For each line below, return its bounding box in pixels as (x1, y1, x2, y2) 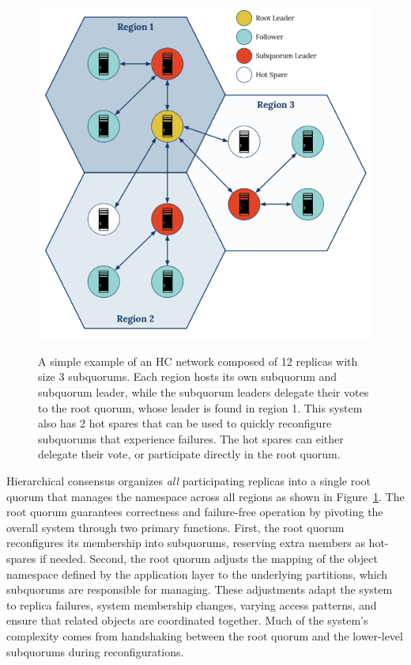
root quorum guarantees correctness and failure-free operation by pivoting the (6, 503, 383, 520)
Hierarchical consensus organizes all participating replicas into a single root (6, 473, 371, 489)
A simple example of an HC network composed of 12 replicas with (38, 352, 358, 369)
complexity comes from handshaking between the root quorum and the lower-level (6, 627, 403, 644)
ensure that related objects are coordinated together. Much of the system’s (6, 612, 368, 629)
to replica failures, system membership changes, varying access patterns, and (6, 596, 377, 613)
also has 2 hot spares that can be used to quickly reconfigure (38, 415, 332, 431)
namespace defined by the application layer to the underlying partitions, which (6, 565, 388, 582)
